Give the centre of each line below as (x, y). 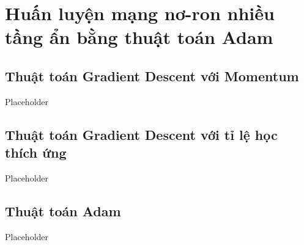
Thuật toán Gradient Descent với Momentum (152, 75)
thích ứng (36, 152)
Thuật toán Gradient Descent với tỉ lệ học (141, 134)
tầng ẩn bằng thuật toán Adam (139, 37)
